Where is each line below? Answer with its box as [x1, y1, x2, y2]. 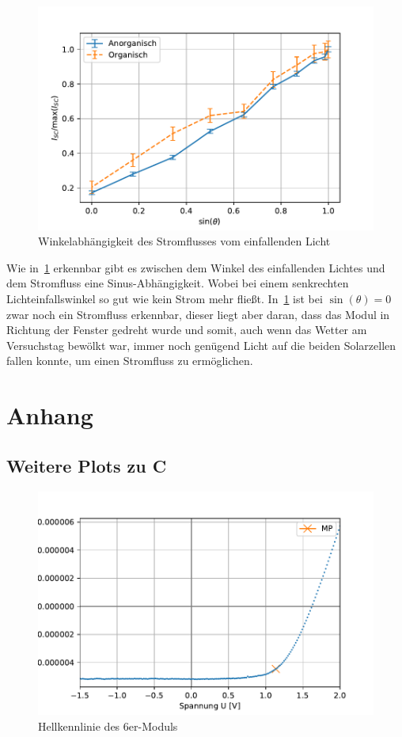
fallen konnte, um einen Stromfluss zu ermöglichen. [6, 352, 253, 369]
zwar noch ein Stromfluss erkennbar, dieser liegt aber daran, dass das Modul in [6, 306, 390, 322]
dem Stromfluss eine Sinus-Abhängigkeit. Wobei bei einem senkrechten [6, 275, 349, 291]
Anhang [6, 399, 93, 431]
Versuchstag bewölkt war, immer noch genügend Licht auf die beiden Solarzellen [6, 336, 396, 353]
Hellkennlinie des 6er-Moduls [38, 717, 178, 734]
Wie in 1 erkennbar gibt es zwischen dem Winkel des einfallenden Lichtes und [6, 259, 385, 275]
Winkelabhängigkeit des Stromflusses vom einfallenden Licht [38, 233, 331, 249]
